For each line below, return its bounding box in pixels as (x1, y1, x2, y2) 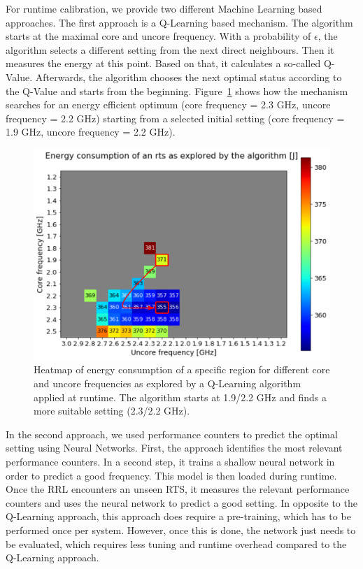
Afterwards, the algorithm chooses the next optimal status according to (35, 69, 342, 84)
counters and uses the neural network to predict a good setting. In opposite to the (6, 495, 357, 510)
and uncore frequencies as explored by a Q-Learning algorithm (34, 375, 301, 390)
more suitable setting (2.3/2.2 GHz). (34, 403, 190, 418)
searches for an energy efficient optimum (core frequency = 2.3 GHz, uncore (6, 97, 331, 112)
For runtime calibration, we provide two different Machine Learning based (6, 1, 322, 15)
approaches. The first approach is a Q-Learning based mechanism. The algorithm (6, 15, 353, 29)
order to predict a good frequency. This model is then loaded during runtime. (6, 468, 337, 482)
